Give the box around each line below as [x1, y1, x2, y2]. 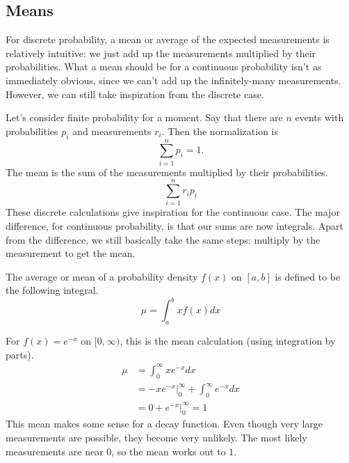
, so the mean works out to [111, 444, 226, 458]
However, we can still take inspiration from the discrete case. [6, 86, 264, 101]
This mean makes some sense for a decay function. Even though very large [6, 416, 323, 431]
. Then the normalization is [161, 123, 278, 138]
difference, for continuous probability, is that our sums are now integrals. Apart [6, 219, 344, 233]
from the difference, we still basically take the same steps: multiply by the [6, 232, 320, 246]
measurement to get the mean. [6, 246, 136, 260]
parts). [6, 347, 34, 361]
